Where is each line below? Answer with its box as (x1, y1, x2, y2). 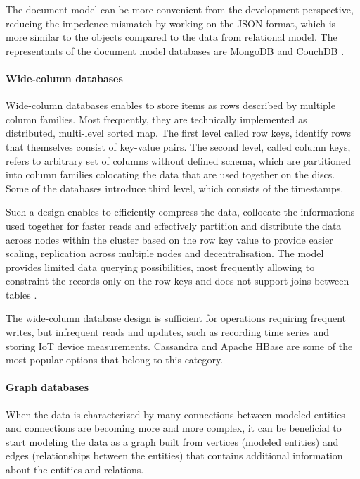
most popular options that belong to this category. (6, 352, 224, 367)
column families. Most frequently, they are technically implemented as (6, 111, 307, 126)
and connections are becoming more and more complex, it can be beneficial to (6, 421, 342, 435)
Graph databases (6, 380, 89, 394)
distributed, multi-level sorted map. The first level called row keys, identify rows (6, 125, 351, 140)
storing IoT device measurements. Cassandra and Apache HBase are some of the (6, 338, 353, 353)
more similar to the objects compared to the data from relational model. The (6, 30, 337, 44)
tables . (6, 287, 37, 301)
